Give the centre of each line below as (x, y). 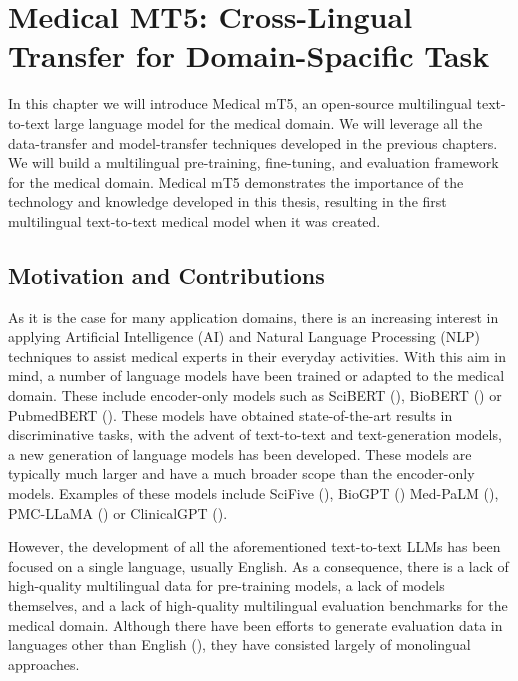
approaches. (44, 663)
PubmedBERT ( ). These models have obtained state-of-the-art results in (230, 414)
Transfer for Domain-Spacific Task (249, 55)
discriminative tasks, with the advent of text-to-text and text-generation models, (255, 434)
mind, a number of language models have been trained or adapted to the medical (256, 375)
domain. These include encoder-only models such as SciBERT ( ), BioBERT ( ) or (255, 395)
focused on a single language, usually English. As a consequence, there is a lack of (258, 565)
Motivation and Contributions (166, 274)
